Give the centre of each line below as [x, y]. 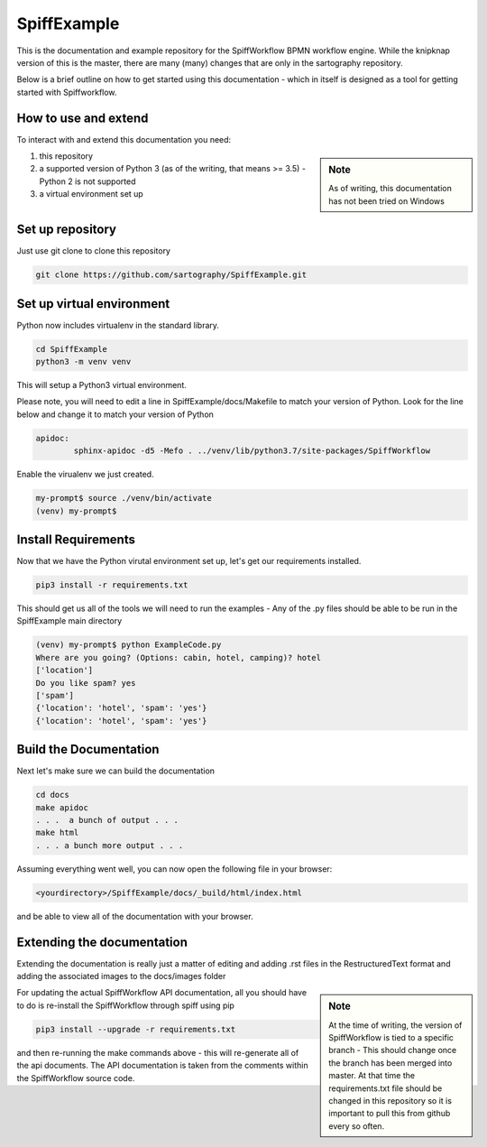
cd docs [52, 795]
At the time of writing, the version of [395, 1025]
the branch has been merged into [391, 1063]
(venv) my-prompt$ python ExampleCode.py [129, 645]
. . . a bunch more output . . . [110, 845]
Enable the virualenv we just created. [85, 475]
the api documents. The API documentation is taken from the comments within [162, 1066]
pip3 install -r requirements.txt [112, 585]
